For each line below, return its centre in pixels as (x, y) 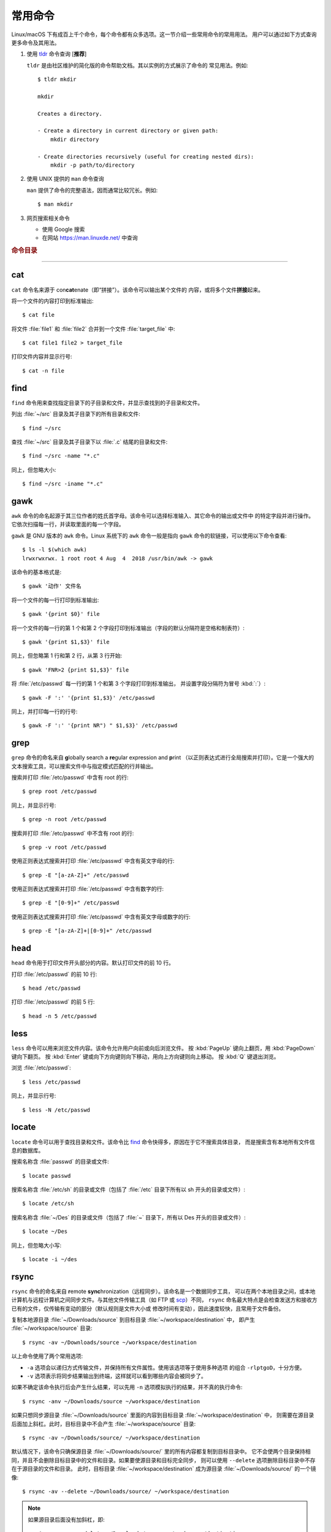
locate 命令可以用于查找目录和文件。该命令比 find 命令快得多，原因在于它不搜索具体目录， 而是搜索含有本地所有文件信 (163, 1142)
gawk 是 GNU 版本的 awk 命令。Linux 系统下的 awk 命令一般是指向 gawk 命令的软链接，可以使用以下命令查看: (149, 536)
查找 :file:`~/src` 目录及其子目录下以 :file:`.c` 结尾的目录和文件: (89, 442)
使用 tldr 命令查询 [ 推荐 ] (57, 54)
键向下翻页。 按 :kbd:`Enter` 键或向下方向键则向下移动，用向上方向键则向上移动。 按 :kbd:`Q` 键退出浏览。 (145, 1056)
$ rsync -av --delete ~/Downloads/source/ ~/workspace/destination (126, 1491)
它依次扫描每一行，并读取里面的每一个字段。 (68, 525)
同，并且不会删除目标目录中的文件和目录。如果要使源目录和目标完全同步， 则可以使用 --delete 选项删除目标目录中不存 (163, 1460)
